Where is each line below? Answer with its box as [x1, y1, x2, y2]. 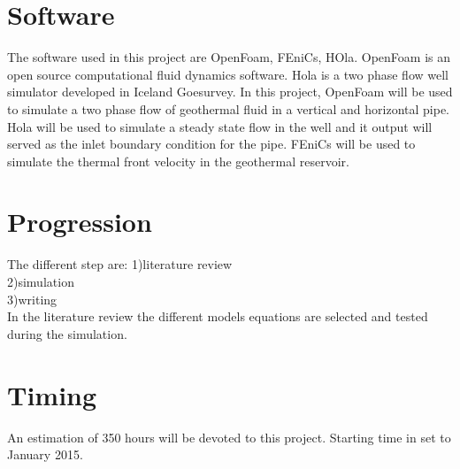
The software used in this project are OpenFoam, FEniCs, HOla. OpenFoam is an [7, 48, 451, 66]
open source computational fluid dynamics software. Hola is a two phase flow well [7, 65, 448, 83]
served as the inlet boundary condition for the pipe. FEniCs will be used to [7, 135, 416, 153]
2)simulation [7, 273, 74, 290]
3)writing [7, 289, 57, 308]
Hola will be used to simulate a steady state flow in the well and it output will [7, 117, 433, 135]
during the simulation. [7, 324, 127, 342]
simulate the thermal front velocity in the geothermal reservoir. [7, 151, 349, 170]
